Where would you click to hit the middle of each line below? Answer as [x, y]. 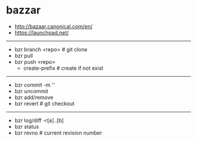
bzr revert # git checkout [45, 104]
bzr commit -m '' [35, 85]
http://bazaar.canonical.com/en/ [53, 26]
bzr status [27, 126]
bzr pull [24, 56]
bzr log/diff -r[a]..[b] [39, 120]
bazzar [23, 10]
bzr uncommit [31, 91]
